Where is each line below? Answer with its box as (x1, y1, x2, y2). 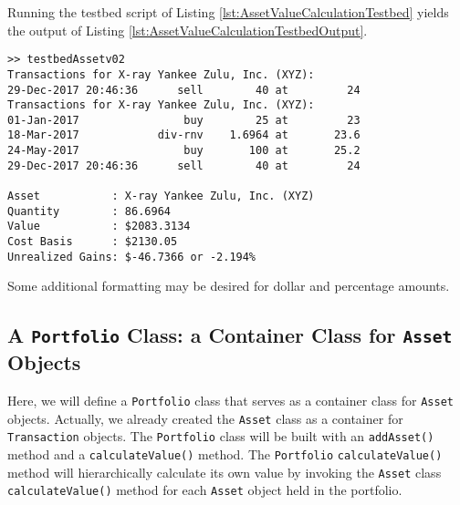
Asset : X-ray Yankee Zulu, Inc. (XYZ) (7, 190, 315, 203)
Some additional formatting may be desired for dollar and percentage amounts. (7, 276, 450, 295)
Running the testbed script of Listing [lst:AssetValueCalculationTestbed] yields (7, 3, 449, 21)
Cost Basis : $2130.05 (7, 235, 178, 249)
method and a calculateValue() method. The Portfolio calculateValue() (7, 445, 443, 464)
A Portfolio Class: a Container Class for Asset (7, 321, 453, 349)
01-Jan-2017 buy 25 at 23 (7, 113, 361, 127)
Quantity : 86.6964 (7, 204, 171, 218)
